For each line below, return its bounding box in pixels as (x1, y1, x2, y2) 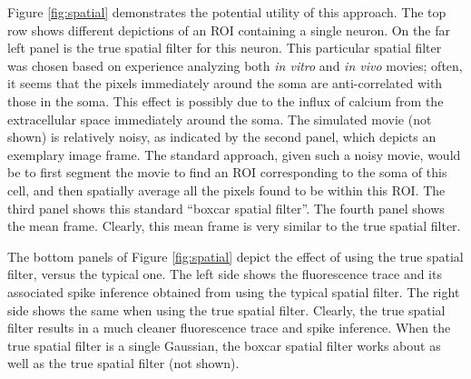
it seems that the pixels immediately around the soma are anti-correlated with (7, 74, 443, 93)
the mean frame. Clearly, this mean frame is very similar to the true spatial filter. (7, 216, 461, 235)
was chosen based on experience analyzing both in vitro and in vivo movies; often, (7, 55, 463, 75)
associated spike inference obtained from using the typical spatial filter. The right (7, 282, 460, 301)
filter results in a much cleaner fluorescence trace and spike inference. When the (7, 318, 451, 337)
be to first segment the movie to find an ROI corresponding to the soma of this (7, 163, 447, 182)
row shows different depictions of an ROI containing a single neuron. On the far (7, 20, 450, 39)
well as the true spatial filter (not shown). (7, 354, 240, 373)
